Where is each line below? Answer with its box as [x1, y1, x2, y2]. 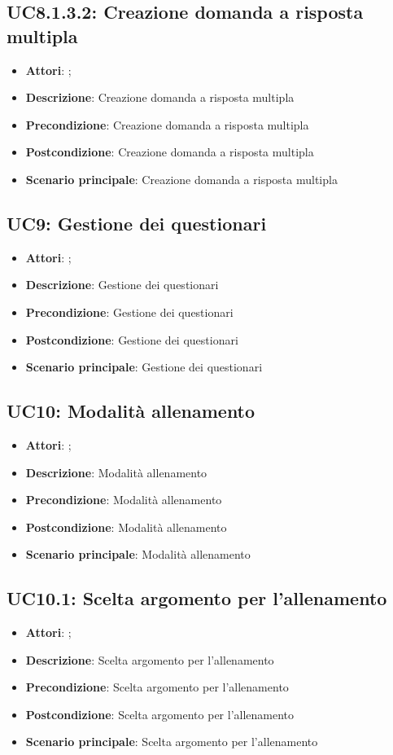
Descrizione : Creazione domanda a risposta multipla [25, 89, 295, 106]
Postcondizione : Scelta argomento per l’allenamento [25, 705, 295, 722]
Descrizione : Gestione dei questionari [25, 276, 219, 293]
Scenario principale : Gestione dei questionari [25, 358, 263, 375]
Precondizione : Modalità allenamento [25, 491, 222, 508]
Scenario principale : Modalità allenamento [25, 546, 251, 563]
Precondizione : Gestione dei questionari [25, 303, 234, 320]
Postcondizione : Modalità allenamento [25, 518, 227, 535]
